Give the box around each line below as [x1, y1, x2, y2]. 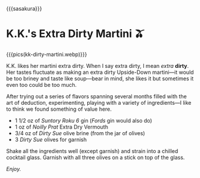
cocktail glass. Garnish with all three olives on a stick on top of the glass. [6, 154, 185, 161]
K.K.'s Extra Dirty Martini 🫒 [6, 27, 145, 40]
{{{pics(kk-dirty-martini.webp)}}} [6, 51, 88, 58]
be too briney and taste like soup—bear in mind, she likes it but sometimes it [6, 74, 194, 82]
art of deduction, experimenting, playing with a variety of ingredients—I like [6, 99, 192, 106]
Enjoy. [6, 165, 21, 172]
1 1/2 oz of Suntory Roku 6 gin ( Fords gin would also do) [14, 117, 152, 124]
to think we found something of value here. [6, 105, 112, 113]
